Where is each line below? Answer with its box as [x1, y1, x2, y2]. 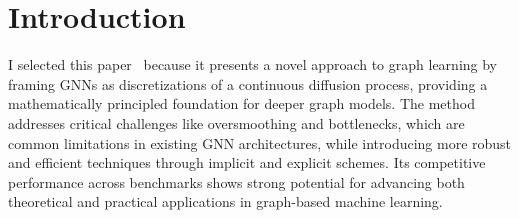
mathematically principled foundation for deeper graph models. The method [8, 93, 475, 114]
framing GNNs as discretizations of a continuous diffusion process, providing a [8, 73, 488, 94]
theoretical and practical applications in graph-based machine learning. [8, 191, 443, 212]
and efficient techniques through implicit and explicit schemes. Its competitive [8, 152, 486, 173]
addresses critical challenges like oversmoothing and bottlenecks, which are [8, 112, 465, 133]
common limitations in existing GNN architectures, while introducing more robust [8, 132, 512, 153]
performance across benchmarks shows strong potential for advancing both [8, 171, 465, 192]
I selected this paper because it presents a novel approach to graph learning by [8, 54, 498, 75]
